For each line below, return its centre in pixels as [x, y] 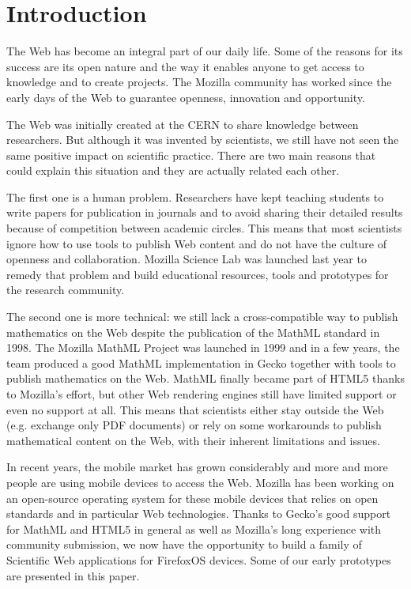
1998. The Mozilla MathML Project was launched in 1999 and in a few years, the [203, 347]
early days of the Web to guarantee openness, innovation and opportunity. [186, 97]
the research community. [66, 290]
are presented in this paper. [73, 575]
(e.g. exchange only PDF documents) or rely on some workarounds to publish [194, 425]
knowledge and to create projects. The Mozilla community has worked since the [199, 82]
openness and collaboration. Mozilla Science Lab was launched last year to [187, 259]
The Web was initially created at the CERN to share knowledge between [183, 124]
